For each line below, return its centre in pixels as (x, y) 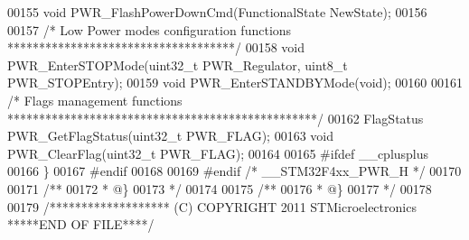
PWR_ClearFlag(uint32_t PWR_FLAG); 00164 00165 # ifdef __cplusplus (218, 153)
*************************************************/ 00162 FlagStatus (216, 118)
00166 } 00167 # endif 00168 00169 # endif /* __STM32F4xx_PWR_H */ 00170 (234, 171)
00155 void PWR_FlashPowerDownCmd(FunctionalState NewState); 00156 (217, 12)
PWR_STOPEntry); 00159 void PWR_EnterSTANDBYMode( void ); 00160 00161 (235, 83)
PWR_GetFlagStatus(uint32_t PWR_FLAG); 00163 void (171, 136)
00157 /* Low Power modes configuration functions (150, 29)
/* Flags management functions (95, 100)
